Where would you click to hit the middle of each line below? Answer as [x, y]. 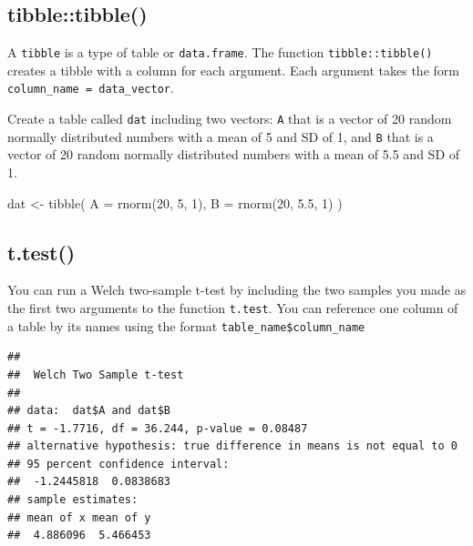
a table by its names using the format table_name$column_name [186, 325]
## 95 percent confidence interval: [118, 464]
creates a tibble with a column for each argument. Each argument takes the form [233, 70]
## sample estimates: [73, 500]
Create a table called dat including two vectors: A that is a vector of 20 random [230, 119]
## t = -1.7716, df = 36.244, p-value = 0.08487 [158, 428]
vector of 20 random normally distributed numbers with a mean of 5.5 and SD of [234, 154]
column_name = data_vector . [91, 88]
